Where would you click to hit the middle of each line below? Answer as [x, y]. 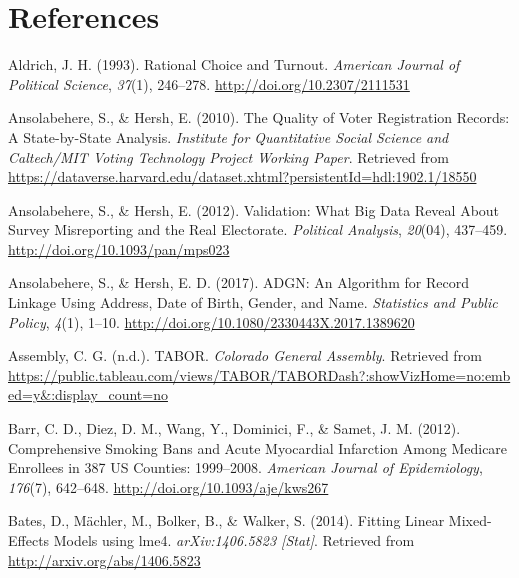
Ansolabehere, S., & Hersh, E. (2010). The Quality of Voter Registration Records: [259, 117]
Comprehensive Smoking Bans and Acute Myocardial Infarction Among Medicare [258, 447]
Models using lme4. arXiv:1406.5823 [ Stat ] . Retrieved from [234, 540]
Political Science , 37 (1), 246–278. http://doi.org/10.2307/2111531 [209, 83]
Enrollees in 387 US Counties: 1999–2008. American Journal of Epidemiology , [245, 467]
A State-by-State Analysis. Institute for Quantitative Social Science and [228, 136]
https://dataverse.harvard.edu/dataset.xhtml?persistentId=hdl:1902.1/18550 [242, 176]
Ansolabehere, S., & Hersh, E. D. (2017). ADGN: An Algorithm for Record [238, 282]
